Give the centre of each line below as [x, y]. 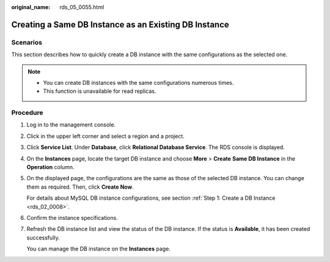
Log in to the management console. [71, 125]
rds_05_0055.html [82, 7]
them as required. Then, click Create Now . [80, 187]
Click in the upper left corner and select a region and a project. [105, 136]
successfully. [43, 238]
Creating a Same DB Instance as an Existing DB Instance [120, 24]
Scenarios [27, 42]
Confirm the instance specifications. [72, 217]
